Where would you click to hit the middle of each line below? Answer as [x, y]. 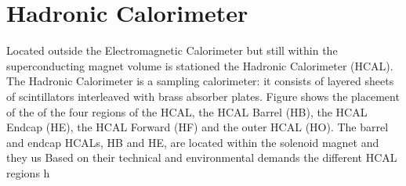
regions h [28, 172]
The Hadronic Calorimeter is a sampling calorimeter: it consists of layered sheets [200, 81]
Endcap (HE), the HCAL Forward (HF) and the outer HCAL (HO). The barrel [198, 127]
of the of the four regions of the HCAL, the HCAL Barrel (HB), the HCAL [187, 111]
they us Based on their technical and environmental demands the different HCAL [202, 157]
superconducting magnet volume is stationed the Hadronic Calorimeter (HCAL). [200, 65]
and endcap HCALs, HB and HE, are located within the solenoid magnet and [193, 142]
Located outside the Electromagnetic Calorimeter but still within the [172, 50]
